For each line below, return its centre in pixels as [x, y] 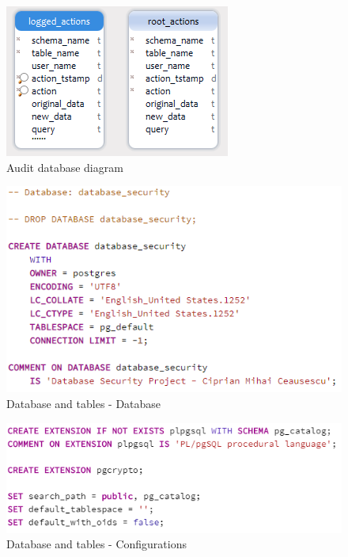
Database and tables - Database [84, 404]
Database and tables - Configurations [96, 544]
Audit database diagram [65, 167]
